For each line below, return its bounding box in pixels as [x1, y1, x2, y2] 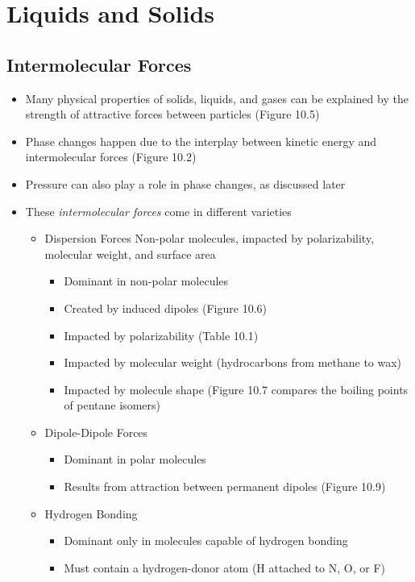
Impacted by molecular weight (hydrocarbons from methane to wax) [64, 354, 402, 371]
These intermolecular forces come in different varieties [25, 202, 292, 219]
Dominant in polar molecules [64, 451, 206, 468]
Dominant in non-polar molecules [64, 272, 229, 289]
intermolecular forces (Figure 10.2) [25, 148, 197, 165]
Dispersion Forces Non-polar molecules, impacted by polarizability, [44, 230, 375, 247]
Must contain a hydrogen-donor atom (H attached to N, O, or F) [64, 559, 386, 576]
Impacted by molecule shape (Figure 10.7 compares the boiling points [64, 380, 409, 397]
